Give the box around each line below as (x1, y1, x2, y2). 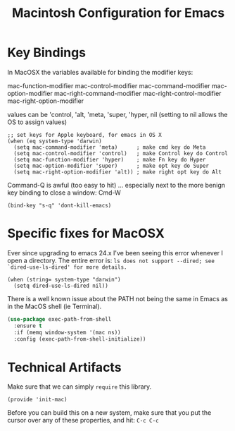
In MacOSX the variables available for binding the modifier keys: (7, 68, 193, 76)
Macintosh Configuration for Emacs (11, 5, 225, 21)
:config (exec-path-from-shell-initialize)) (13, 335, 146, 343)
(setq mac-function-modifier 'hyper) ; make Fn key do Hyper (13, 156, 206, 163)
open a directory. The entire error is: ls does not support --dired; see (7, 256, 215, 265)
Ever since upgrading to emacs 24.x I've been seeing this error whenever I (7, 248, 224, 257)
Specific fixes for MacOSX (7, 226, 165, 241)
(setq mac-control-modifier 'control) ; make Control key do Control (13, 150, 229, 157)
